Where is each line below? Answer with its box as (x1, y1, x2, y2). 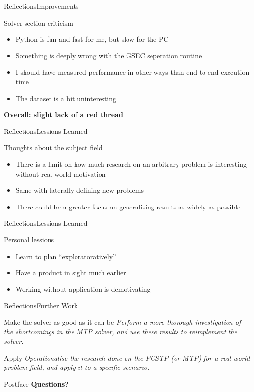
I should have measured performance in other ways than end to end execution (15, 67, 250, 77)
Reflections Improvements (4, 1, 79, 11)
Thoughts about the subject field (4, 142, 102, 153)
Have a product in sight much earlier (15, 267, 126, 278)
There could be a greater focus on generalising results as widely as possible (15, 201, 241, 211)
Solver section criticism (4, 17, 73, 27)
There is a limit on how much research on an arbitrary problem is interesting (15, 158, 247, 169)
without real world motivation (15, 168, 106, 179)
